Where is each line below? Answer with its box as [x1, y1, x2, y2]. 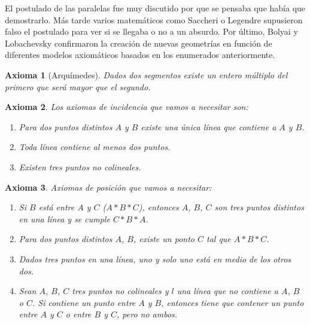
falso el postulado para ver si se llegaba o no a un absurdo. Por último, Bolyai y [5, 25, 298, 38]
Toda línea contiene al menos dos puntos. [19, 140, 171, 153]
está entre [38, 201, 75, 213]
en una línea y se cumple [19, 212, 110, 225]
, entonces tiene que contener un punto [161, 296, 304, 308]
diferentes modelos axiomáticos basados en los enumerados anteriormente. [5, 48, 275, 61]
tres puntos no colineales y [72, 285, 169, 297]
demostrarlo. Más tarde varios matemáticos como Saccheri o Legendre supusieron [5, 13, 303, 26]
